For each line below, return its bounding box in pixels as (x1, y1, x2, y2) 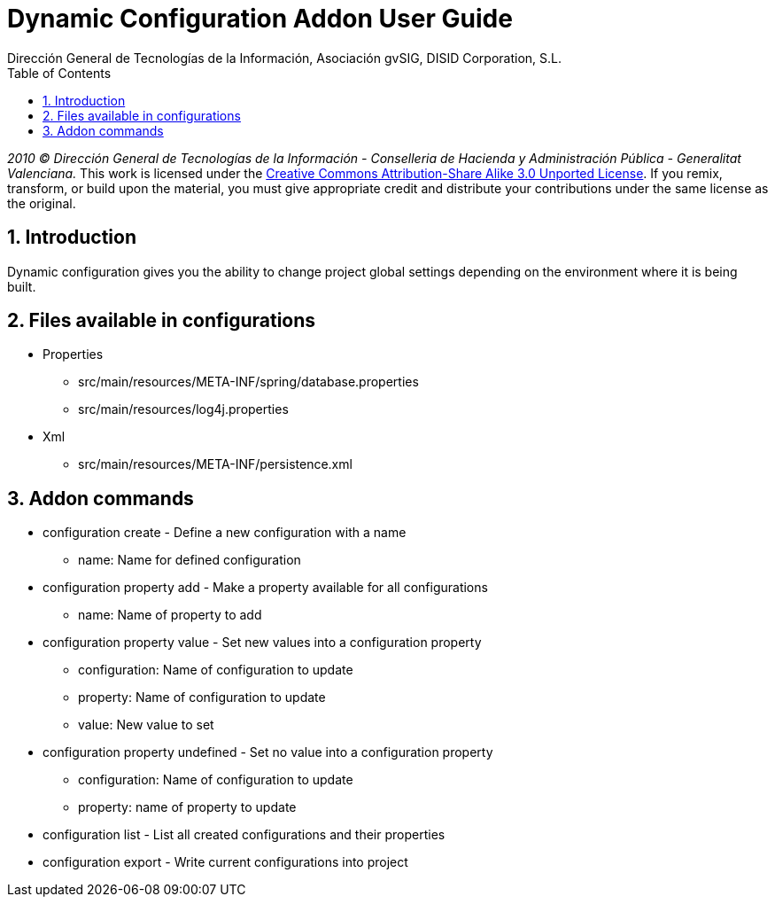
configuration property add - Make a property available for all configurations (43, 580, 488, 596)
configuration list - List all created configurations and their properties (43, 827, 446, 843)
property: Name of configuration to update (78, 690, 326, 705)
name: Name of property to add (78, 607, 262, 623)
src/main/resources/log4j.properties (78, 401, 289, 417)
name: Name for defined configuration (78, 552, 301, 568)
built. (7, 278, 36, 294)
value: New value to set (78, 717, 214, 733)
